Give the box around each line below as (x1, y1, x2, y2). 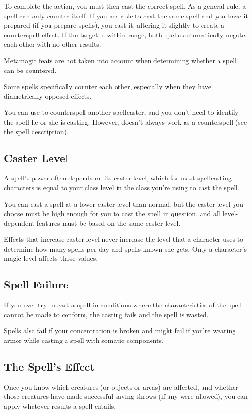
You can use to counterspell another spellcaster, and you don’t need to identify (4, 107, 239, 117)
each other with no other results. (4, 39, 101, 49)
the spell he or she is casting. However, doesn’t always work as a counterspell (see (4, 116, 247, 126)
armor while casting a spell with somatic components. (4, 335, 164, 345)
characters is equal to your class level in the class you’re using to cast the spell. (4, 182, 239, 192)
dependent (4, 217, 35, 228)
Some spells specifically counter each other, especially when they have (4, 81, 211, 91)
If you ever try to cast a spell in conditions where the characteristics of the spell (4, 300, 242, 310)
